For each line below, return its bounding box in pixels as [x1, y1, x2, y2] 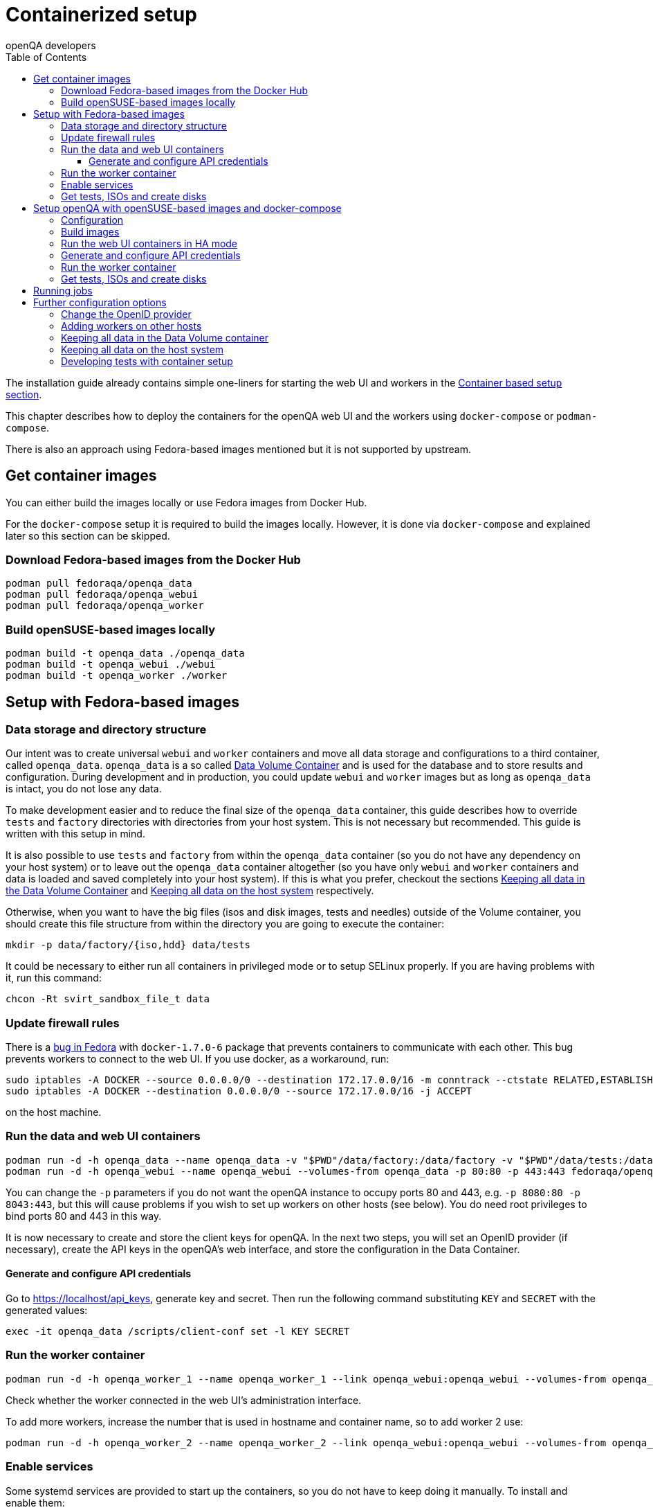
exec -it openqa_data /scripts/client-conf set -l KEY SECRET [6, 1326, 350, 1338]
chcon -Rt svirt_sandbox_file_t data [6, 993, 210, 1005]
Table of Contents [6, 51, 87, 63]
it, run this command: [6, 972, 102, 984]
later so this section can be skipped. [6, 529, 170, 542]
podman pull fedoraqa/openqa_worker [6, 600, 204, 612]
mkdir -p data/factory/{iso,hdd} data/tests [6, 939, 251, 951]
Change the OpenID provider [61, 308, 192, 320]
